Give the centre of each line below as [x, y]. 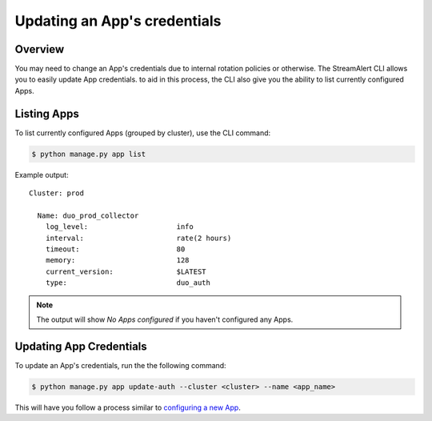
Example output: [42, 174]
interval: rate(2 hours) [138, 238]
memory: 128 [117, 261]
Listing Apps [47, 113]
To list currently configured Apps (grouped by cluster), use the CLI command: [143, 133]
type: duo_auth [128, 283]
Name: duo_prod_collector [88, 215]
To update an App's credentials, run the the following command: [121, 365]
